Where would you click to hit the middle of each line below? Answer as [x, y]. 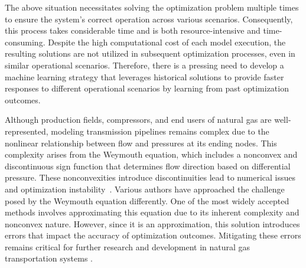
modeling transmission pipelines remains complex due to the [160, 131]
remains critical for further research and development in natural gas [128, 246]
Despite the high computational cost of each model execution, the [167, 42]
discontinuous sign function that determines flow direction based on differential [148, 166]
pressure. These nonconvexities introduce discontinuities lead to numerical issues [150, 177]
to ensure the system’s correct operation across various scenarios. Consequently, [149, 19]
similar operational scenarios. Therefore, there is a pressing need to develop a [144, 65]
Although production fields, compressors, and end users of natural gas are [138, 120]
